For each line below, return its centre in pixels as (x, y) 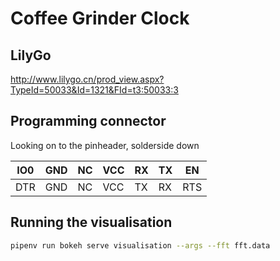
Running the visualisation (91, 222)
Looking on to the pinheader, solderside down (105, 145)
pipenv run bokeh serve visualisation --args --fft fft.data (140, 245)
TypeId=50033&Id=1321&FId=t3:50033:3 (94, 90)
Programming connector (88, 121)
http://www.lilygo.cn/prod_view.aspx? (87, 79)
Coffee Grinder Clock (100, 18)
